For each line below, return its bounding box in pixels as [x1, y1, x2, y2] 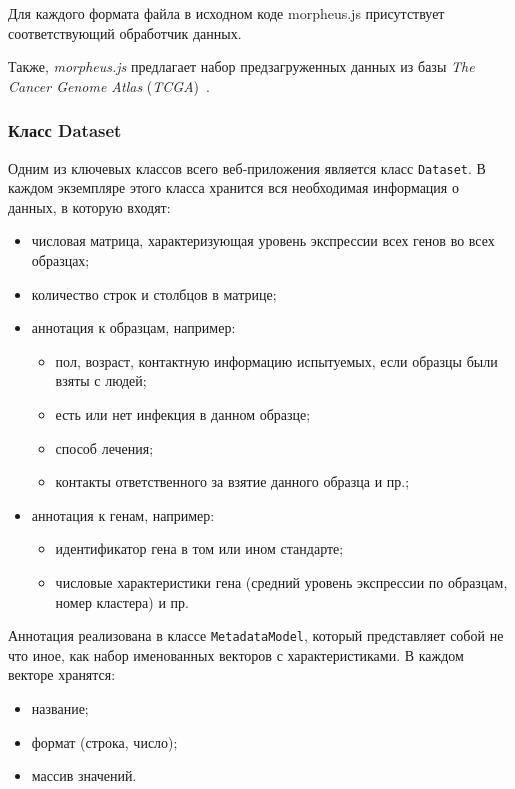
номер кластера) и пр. [55, 591, 189, 612]
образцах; [31, 250, 90, 271]
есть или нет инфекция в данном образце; [55, 404, 311, 424]
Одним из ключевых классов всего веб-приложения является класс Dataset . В [8, 157, 486, 178]
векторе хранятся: [8, 664, 116, 685]
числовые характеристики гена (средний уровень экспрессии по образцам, [55, 571, 508, 592]
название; [31, 698, 89, 718]
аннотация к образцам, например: [31, 317, 236, 338]
